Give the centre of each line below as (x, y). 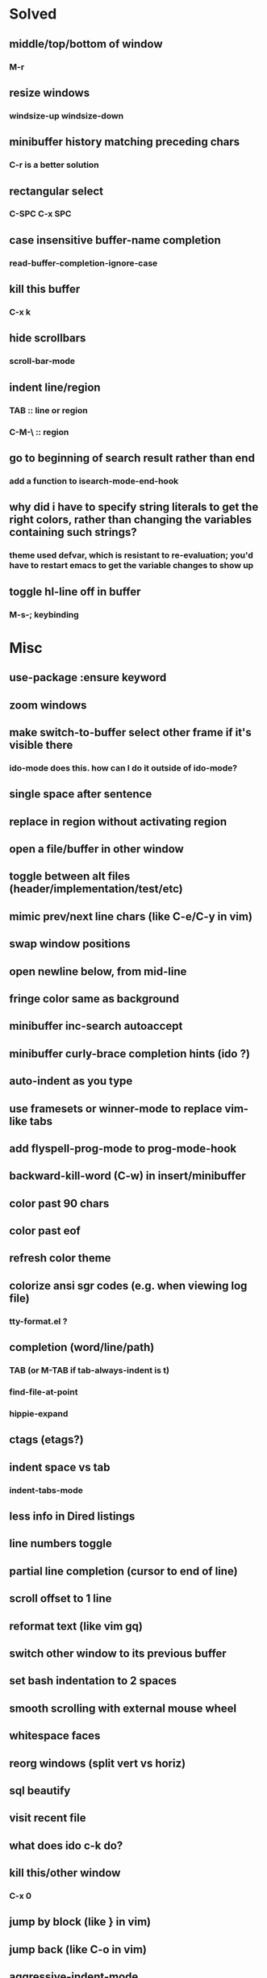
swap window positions (70, 944)
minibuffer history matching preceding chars (125, 142)
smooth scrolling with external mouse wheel (123, 1708)
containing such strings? (73, 532)
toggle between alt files (70, 876)
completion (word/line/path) (82, 1347)
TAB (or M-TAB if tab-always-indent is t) (90, 1370)
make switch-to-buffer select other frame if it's (131, 732)
